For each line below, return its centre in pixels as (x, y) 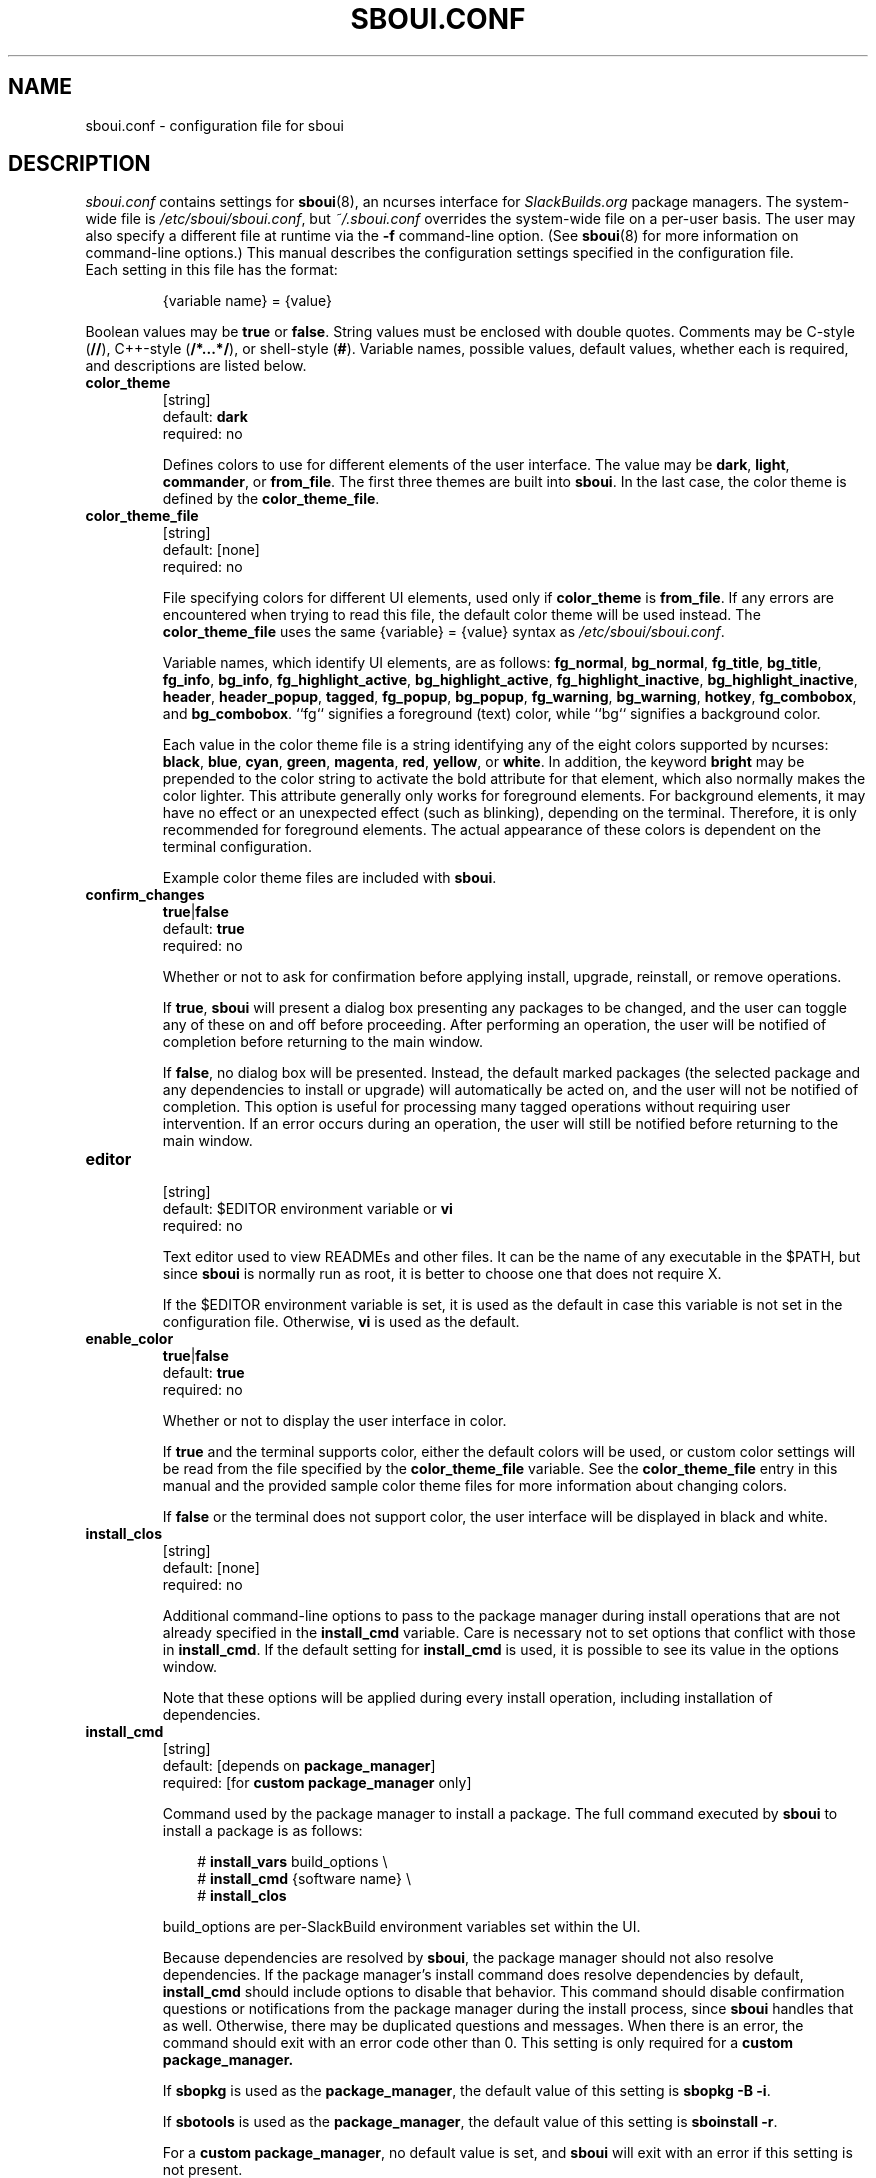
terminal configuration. (237, 847)
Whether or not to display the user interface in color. (334, 1421)
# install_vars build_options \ (292, 1862)
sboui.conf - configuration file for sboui (214, 125)
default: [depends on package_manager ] (299, 1766)
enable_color (129, 1339)
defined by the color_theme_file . (271, 499)
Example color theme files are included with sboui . (329, 878)
